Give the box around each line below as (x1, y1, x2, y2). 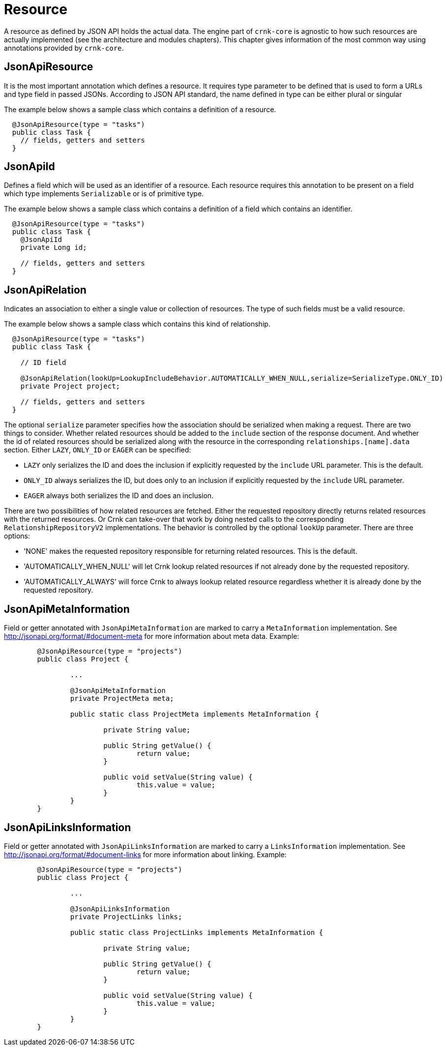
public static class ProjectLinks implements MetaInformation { (70, 928, 324, 936)
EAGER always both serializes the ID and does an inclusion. (24, 491, 214, 500)
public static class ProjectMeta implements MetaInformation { (70, 710, 319, 719)
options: (4, 532, 30, 540)
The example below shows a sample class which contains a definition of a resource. (4, 105, 276, 114)
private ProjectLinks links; (70, 912, 182, 921)
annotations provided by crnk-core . (4, 43, 124, 52)
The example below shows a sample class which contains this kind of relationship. (4, 320, 270, 329)
